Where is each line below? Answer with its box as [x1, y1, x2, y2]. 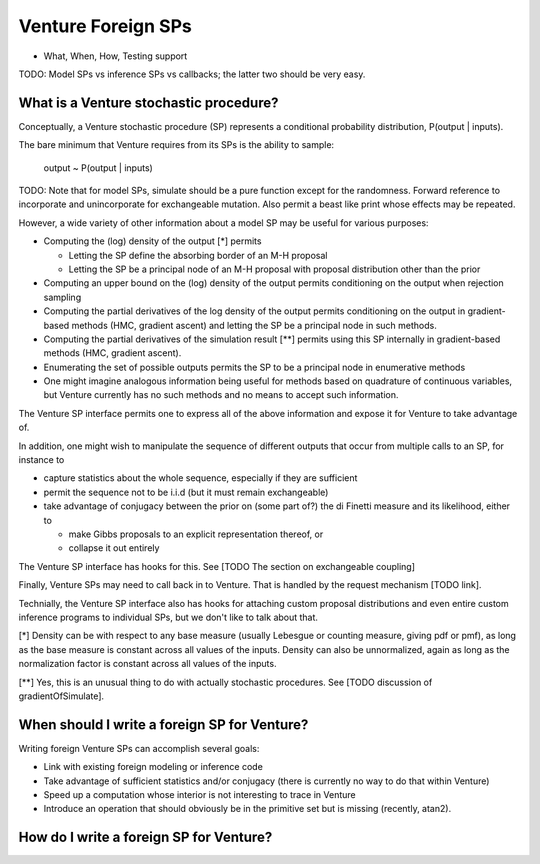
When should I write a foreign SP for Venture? [18, 716, 309, 733]
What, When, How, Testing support [43, 50, 188, 62]
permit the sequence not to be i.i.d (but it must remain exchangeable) [43, 486, 329, 498]
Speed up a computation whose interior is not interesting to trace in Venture [43, 788, 357, 800]
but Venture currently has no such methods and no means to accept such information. [43, 389, 399, 401]
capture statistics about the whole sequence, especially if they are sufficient [43, 472, 358, 484]
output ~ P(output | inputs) [43, 161, 154, 174]
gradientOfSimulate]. [18, 690, 105, 702]
